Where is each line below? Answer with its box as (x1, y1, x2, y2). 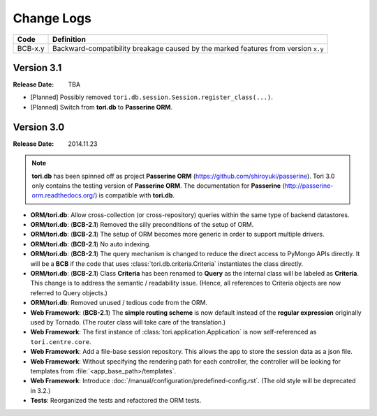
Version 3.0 (13, 121, 65, 133)
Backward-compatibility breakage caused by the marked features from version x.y (52, 43, 324, 53)
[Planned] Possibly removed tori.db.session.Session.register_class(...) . (30, 93, 274, 101)
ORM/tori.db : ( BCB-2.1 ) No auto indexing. (30, 239, 151, 248)
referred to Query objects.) (30, 288, 108, 297)
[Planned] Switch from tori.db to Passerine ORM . (30, 103, 173, 111)
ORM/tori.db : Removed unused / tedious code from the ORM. (30, 299, 208, 307)
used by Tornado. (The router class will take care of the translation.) (30, 318, 226, 326)
